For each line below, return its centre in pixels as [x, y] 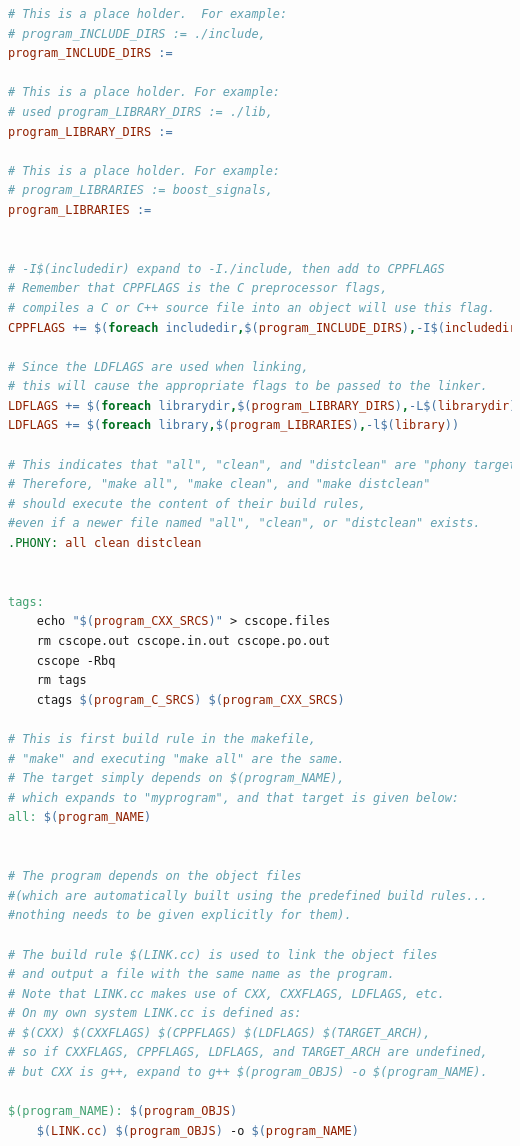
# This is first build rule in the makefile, [162, 738]
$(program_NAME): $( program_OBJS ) [123, 1111]
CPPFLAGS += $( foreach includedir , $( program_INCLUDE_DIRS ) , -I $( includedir [262, 327]
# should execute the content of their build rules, [187, 503]
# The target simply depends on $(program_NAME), [176, 778]
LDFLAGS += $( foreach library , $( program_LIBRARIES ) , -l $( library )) [234, 425]
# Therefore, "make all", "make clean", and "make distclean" [219, 484]
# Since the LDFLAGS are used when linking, [158, 366]
